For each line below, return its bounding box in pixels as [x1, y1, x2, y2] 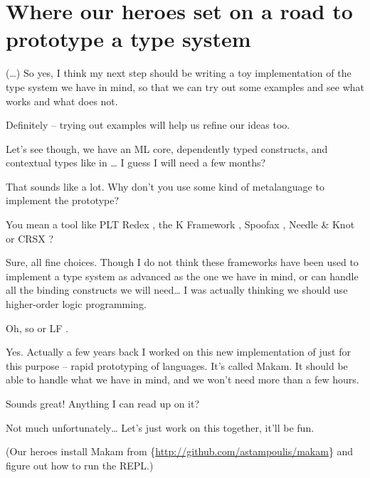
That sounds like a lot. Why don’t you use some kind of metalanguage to [6, 179, 324, 193]
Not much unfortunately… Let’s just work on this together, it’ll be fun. [6, 420, 314, 435]
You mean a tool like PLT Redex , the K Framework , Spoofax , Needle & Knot [6, 217, 355, 232]
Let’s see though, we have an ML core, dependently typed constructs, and [6, 141, 328, 156]
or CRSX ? [6, 230, 54, 245]
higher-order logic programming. [6, 297, 147, 312]
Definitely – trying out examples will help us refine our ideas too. [6, 117, 290, 132]
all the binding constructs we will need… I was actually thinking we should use [6, 282, 348, 297]
